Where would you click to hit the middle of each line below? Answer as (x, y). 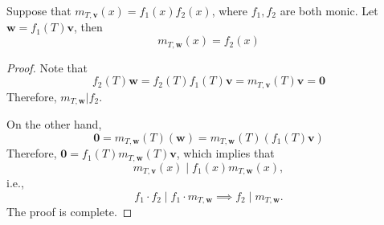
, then (88, 27)
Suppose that (39, 10)
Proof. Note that (47, 67)
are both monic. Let (329, 10)
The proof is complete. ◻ (69, 211)
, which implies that (225, 153)
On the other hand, (54, 124)
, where (230, 10)
